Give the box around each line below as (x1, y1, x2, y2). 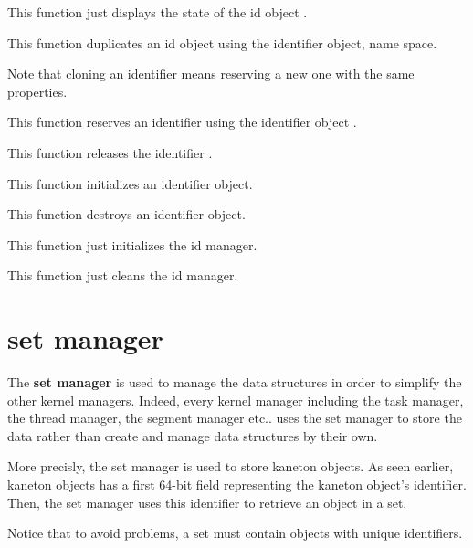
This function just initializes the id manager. (7, 235, 258, 254)
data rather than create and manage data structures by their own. (7, 426, 378, 445)
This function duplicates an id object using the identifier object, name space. (7, 33, 437, 52)
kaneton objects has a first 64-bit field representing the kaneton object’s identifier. (7, 475, 468, 494)
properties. (7, 81, 68, 100)
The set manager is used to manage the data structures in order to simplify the (7, 373, 462, 392)
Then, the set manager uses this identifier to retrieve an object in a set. (7, 492, 407, 511)
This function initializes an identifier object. (7, 174, 253, 193)
